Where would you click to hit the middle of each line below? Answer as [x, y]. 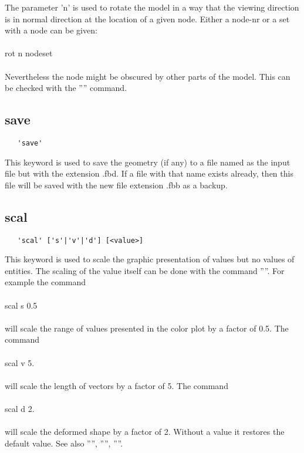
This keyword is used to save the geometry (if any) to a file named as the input [148, 162]
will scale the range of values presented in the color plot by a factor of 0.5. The [147, 328]
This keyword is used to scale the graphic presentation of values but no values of [150, 259]
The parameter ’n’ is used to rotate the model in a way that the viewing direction [152, 7]
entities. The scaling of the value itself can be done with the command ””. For [145, 270]
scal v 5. [20, 362]
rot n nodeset [29, 53]
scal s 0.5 [21, 305]
